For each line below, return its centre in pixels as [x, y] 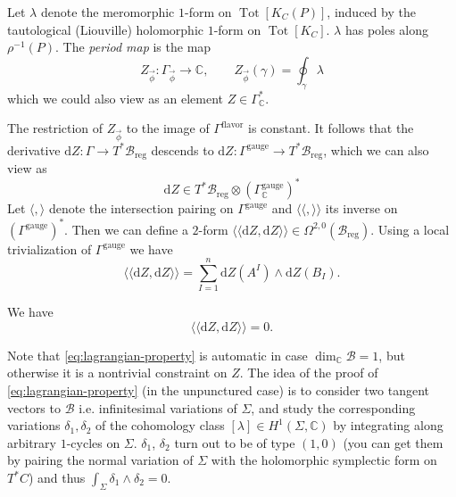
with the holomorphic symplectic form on [324, 460]
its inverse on [361, 208]
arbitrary [32, 442]
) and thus [57, 478]
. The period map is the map [133, 47]
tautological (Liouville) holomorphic [105, 29]
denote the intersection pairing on [141, 208]
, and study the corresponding [333, 407]
